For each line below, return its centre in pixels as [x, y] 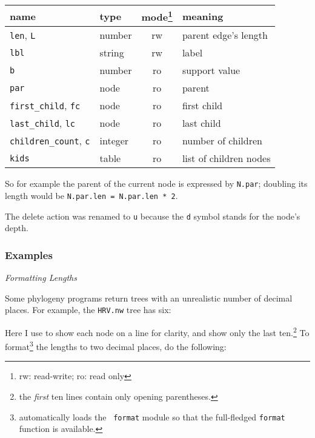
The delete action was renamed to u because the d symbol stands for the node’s [153, 216]
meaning [203, 16]
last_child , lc [42, 123]
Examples [29, 254]
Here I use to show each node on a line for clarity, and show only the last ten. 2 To [157, 331]
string [112, 53]
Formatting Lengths [41, 278]
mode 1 [157, 16]
